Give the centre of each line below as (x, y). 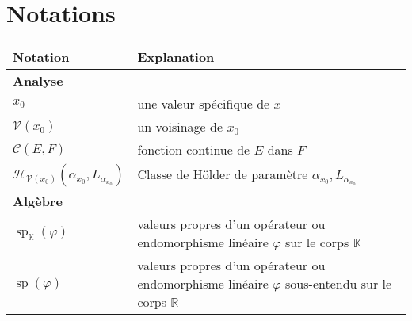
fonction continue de (194, 150)
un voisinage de (180, 127)
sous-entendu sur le (339, 284)
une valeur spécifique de (204, 104)
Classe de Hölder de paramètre (223, 174)
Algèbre (38, 201)
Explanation (176, 57)
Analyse (38, 81)
